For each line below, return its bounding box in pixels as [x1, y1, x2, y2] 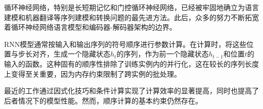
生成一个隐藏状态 [53, 48, 110, 59]
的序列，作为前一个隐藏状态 [116, 48, 209, 59]
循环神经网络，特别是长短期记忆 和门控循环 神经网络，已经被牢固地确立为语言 [4, 2, 259, 12]
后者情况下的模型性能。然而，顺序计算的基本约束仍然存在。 [4, 95, 202, 105]
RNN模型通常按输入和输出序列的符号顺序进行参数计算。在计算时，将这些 [4, 38, 247, 49]
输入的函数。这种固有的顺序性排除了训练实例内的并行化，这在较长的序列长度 [4, 58, 259, 69]
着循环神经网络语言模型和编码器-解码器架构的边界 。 [4, 22, 177, 32]
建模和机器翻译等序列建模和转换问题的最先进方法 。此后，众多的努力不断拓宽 [4, 12, 259, 22]
